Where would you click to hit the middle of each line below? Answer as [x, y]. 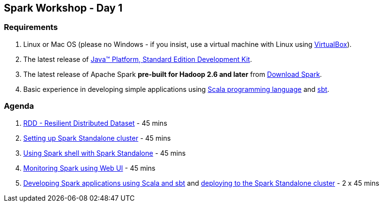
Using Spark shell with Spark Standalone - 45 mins [104, 153]
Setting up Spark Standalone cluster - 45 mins [97, 138]
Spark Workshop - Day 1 [63, 8]
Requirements [31, 27]
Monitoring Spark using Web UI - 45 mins [89, 168]
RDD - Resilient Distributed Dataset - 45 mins [95, 123]
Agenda [19, 106]
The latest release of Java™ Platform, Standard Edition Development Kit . [138, 59]
